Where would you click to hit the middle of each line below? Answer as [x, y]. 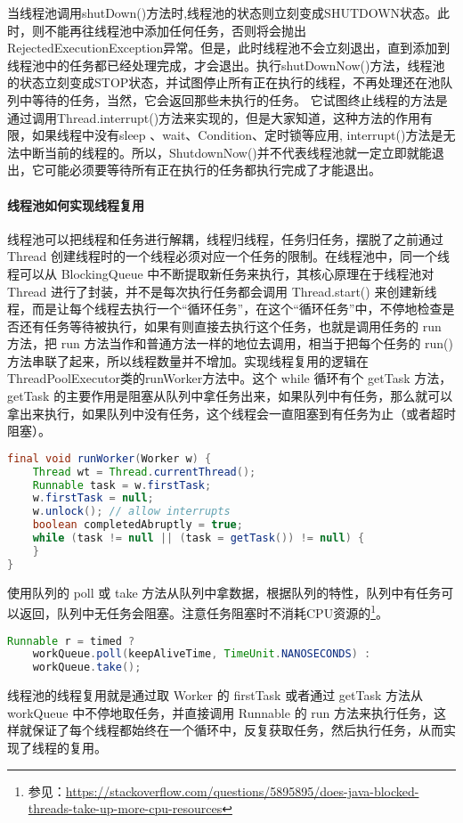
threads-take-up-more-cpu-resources [125, 808]
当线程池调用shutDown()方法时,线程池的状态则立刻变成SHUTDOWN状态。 [223, 12]
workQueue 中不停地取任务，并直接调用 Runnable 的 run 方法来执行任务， [221, 712]
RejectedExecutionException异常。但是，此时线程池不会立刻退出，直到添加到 [229, 48]
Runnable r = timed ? [71, 641]
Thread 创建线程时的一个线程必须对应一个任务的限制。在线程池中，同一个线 [229, 256]
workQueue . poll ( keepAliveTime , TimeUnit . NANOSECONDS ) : [202, 654]
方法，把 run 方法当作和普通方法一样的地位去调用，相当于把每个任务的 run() [230, 343]
